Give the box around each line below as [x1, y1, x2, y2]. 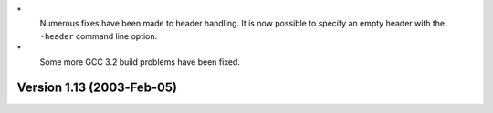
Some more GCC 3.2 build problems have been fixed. [39, 56, 241, 67]
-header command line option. [39, 30, 158, 41]
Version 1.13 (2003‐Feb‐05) [16, 80, 178, 96]
